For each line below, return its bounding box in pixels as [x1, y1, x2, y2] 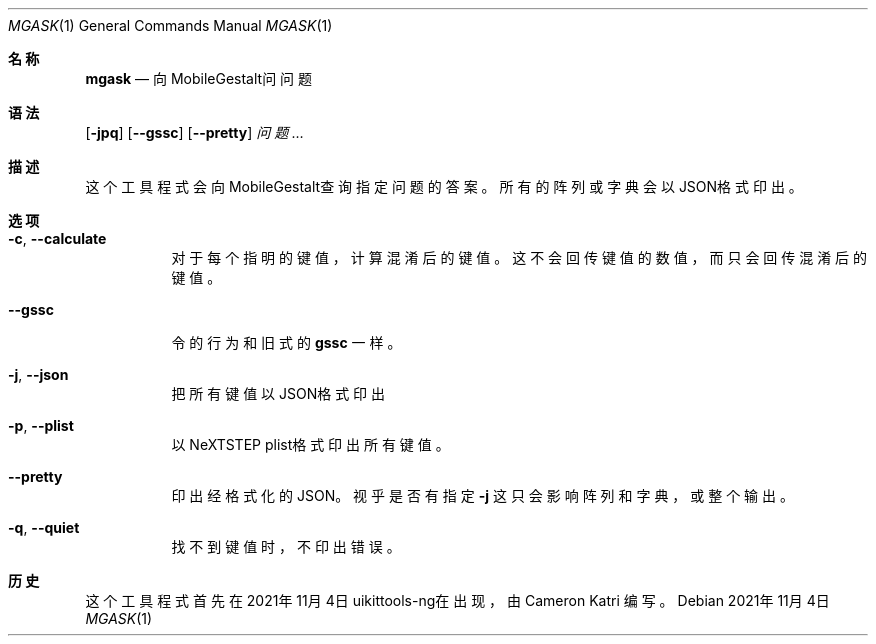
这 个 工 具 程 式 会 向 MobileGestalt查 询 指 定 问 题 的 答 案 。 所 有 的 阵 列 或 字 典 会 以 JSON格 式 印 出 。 [85, 178, 803, 195]
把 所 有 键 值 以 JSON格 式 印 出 [171, 385, 386, 402]
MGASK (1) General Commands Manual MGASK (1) [8, 17, 333, 34]
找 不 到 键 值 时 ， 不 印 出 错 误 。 [171, 538, 401, 555]
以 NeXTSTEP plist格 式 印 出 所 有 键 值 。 [171, 436, 450, 453]
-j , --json [8, 366, 69, 383]
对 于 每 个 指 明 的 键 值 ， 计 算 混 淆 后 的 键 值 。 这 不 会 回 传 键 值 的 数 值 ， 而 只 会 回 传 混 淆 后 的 [171, 249, 868, 266]
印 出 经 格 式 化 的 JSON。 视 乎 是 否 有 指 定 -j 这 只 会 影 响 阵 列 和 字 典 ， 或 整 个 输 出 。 [171, 487, 794, 504]
